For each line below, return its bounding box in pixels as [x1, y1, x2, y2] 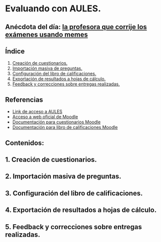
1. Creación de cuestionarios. [5, 155, 97, 163]
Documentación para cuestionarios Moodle [12, 119, 101, 125]
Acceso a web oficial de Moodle [12, 114, 78, 120]
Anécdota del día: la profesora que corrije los [5, 23, 147, 31]
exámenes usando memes [5, 30, 88, 39]
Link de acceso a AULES [12, 109, 63, 115]
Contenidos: [5, 139, 45, 147]
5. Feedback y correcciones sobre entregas [5, 223, 142, 231]
